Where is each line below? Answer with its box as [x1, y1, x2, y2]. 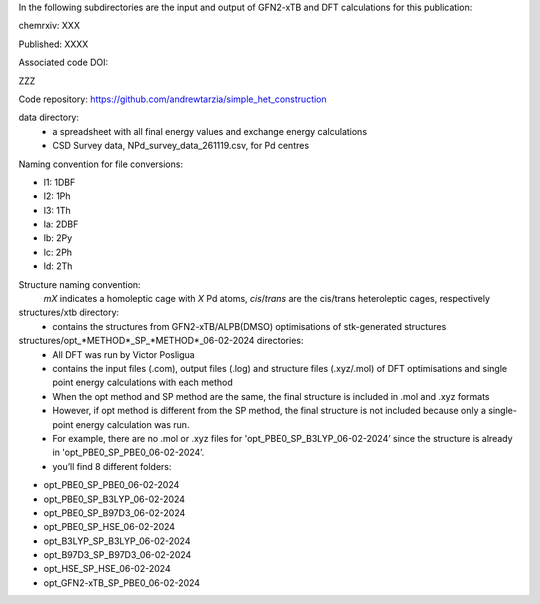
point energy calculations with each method [52, 376, 234, 389]
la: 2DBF [43, 218, 79, 230]
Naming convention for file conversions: [18, 158, 184, 170]
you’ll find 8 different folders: [52, 460, 172, 472]
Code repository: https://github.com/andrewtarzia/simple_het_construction [18, 93, 327, 105]
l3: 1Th [43, 204, 72, 216]
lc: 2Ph [43, 246, 73, 258]
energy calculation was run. [75, 418, 190, 430]
